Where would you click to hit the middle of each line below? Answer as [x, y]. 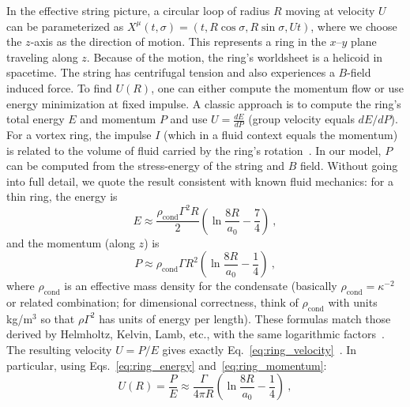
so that [58, 318]
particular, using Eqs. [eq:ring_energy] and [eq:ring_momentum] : [167, 365]
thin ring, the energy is [62, 196]
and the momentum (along [71, 242]
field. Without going [349, 166]
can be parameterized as [65, 26]
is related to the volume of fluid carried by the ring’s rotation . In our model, [194, 150]
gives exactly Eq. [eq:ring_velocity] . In [260, 350]
